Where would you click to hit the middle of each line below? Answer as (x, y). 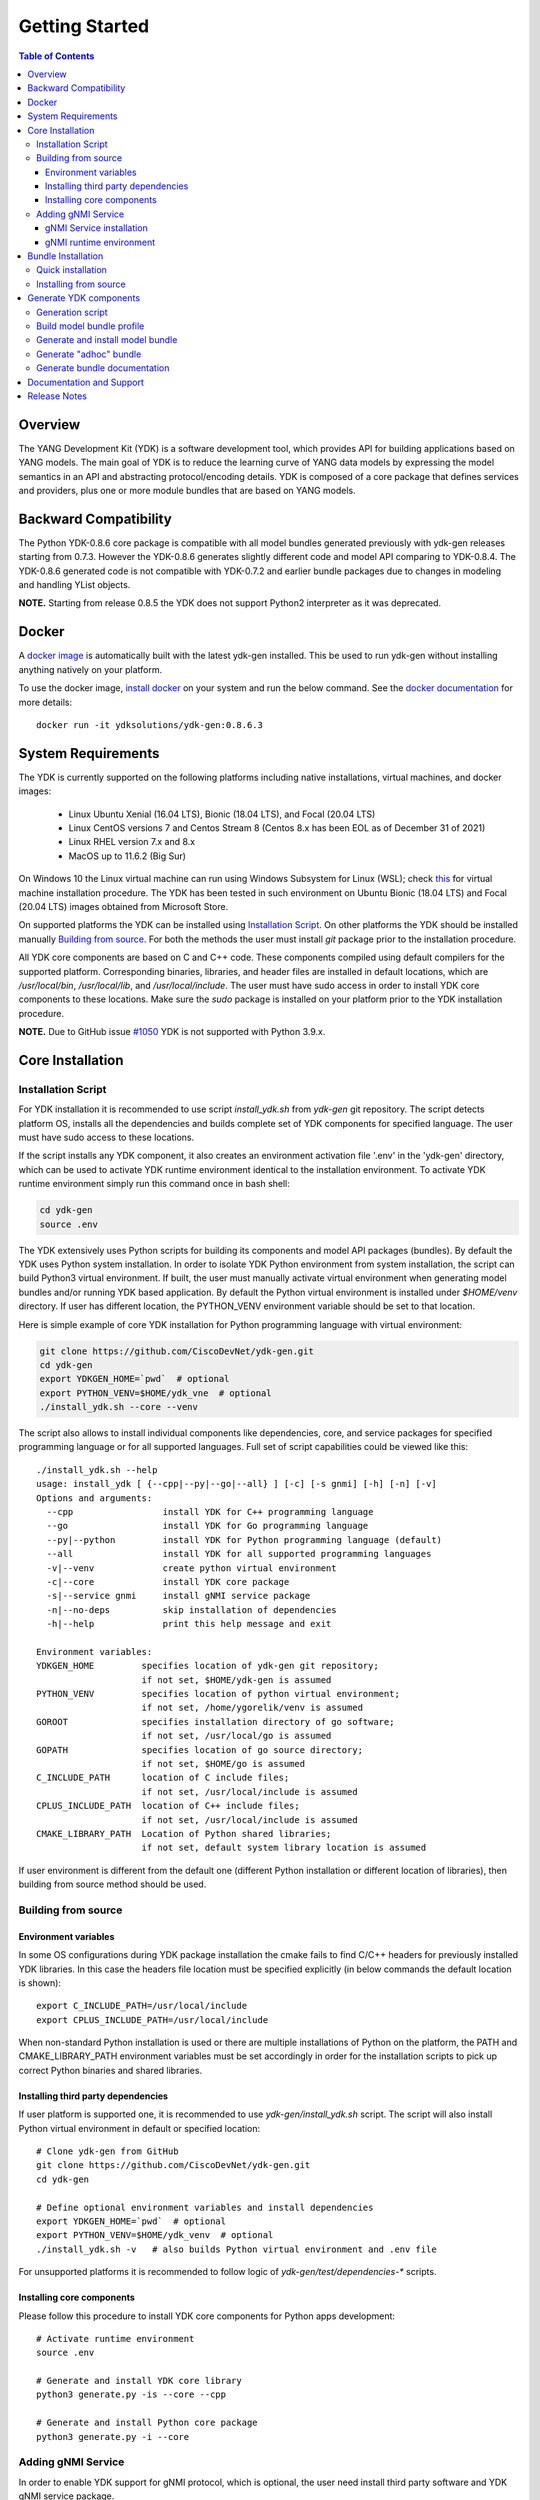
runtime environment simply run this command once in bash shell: (154, 1184)
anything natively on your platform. (90, 669)
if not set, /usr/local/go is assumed (236, 1736)
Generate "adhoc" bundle (89, 354)
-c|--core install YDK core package (168, 1581)
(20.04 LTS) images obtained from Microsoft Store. (123, 906)
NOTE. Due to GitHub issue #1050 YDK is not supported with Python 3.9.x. (172, 1032)
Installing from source (81, 284)
